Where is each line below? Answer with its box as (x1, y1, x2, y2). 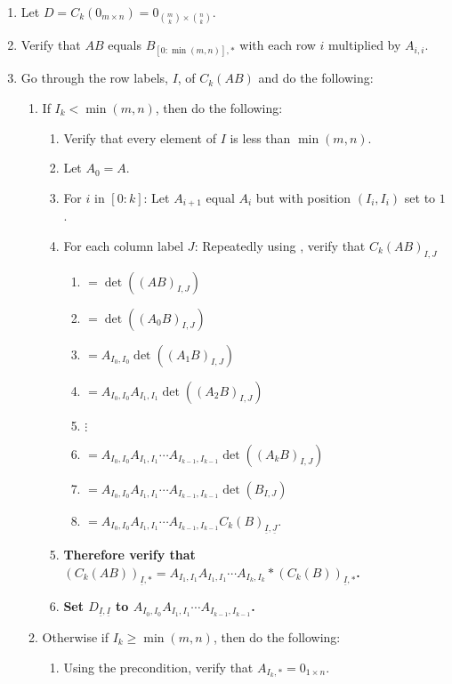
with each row (239, 36, 316, 54)
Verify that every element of (63, 128, 216, 147)
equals (108, 36, 142, 54)
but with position (255, 188, 351, 206)
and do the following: (258, 68, 374, 87)
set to (404, 188, 436, 206)
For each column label (63, 236, 184, 254)
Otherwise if (42, 627, 109, 646)
